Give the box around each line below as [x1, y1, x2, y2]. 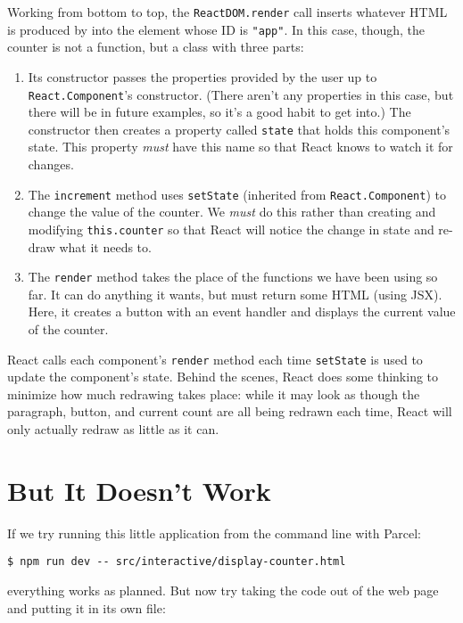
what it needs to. [59, 237, 152, 256]
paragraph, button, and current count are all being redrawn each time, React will [7, 402, 452, 421]
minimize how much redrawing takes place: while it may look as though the [7, 384, 420, 403]
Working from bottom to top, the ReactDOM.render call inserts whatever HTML [7, 3, 448, 20]
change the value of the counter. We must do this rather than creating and [28, 202, 436, 221]
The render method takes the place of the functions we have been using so [28, 267, 438, 286]
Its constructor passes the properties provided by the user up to [28, 67, 377, 86]
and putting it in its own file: [7, 598, 166, 617]
